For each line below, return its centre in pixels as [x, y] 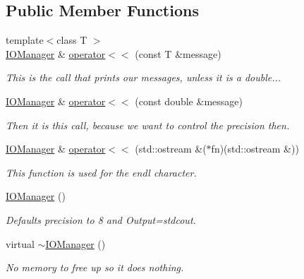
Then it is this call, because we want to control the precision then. [148, 125]
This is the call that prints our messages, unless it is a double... [144, 77]
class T [72, 40]
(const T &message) [178, 53]
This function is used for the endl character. [101, 172]
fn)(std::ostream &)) [255, 149]
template [25, 40]
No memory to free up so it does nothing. [95, 267]
